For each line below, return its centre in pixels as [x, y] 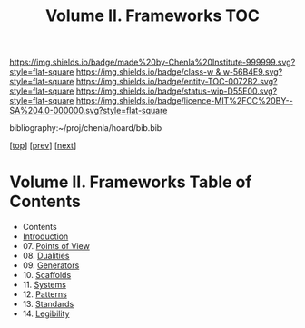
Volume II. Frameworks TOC [152, 16]
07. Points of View [56, 246]
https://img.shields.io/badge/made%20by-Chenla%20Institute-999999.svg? [152, 62]
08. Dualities [46, 256]
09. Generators [51, 265]
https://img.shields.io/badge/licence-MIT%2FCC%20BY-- [184, 101]
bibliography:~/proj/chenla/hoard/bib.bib [86, 128]
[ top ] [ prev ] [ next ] [43, 145]
